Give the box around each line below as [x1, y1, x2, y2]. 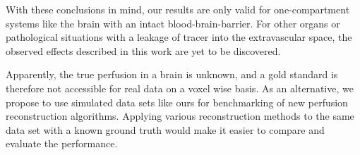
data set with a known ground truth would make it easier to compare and [6, 122, 325, 137]
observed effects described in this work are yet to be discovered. [6, 43, 281, 58]
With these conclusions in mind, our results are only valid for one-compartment [6, 2, 350, 16]
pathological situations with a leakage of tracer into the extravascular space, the [6, 30, 352, 44]
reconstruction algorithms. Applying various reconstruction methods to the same [6, 108, 354, 123]
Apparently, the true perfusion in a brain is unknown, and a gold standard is [6, 67, 338, 82]
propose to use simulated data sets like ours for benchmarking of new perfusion [6, 94, 348, 109]
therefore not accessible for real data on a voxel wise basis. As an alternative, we [6, 80, 354, 95]
